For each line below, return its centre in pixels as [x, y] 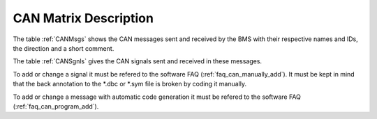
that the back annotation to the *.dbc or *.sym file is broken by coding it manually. [130, 84]
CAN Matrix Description [83, 18]
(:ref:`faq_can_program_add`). [56, 106]
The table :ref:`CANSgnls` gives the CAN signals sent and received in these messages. [137, 61]
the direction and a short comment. [64, 48]
